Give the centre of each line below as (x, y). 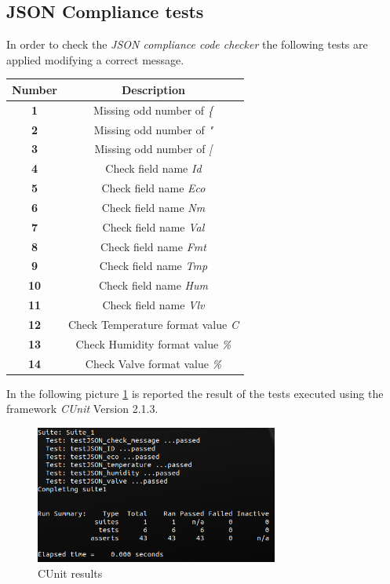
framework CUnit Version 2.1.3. (82, 409)
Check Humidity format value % (153, 343)
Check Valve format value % (153, 363)
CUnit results (70, 573)
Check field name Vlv (153, 305)
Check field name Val (153, 226)
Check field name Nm (153, 207)
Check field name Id (153, 168)
